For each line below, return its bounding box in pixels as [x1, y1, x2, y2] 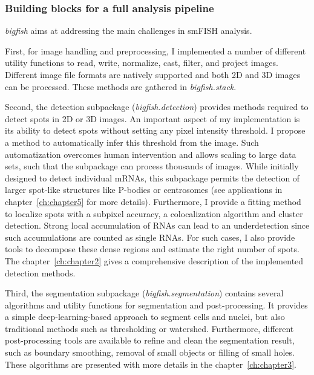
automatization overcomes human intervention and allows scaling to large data [5, 148, 296, 160]
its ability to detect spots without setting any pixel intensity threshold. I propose [5, 124, 306, 137]
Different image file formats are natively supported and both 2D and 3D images [5, 68, 301, 80]
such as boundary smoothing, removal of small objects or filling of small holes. [5, 346, 295, 359]
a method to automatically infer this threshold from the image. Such [5, 135, 259, 148]
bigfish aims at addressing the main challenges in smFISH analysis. [5, 24, 252, 37]
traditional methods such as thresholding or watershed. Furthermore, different [5, 322, 294, 334]
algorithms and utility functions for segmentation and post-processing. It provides [5, 298, 308, 311]
